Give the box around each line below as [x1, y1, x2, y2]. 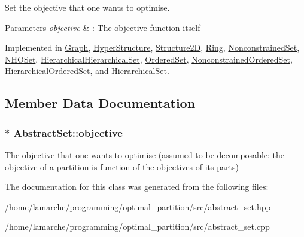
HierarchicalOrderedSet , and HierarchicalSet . [5, 64, 169, 77]
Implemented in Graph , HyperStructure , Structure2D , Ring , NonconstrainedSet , [5, 41, 300, 54]
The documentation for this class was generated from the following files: [5, 180, 269, 193]
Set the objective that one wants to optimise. [5, 1, 170, 13]
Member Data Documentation [5, 94, 196, 112]
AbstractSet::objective [13, 125, 123, 140]
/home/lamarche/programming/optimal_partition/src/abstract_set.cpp [5, 220, 270, 233]
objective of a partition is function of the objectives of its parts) [5, 160, 239, 173]
